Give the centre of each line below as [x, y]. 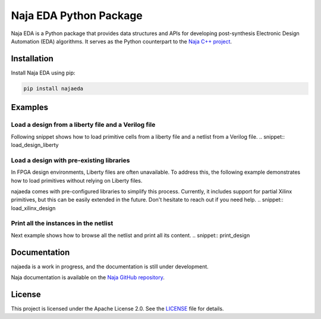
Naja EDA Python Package [77, 15]
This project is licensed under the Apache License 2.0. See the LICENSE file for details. [117, 309]
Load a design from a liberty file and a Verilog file [83, 125]
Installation [32, 59]
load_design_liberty [35, 145]
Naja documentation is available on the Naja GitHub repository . [88, 277]
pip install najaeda [53, 88]
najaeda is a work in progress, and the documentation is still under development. [110, 266]
